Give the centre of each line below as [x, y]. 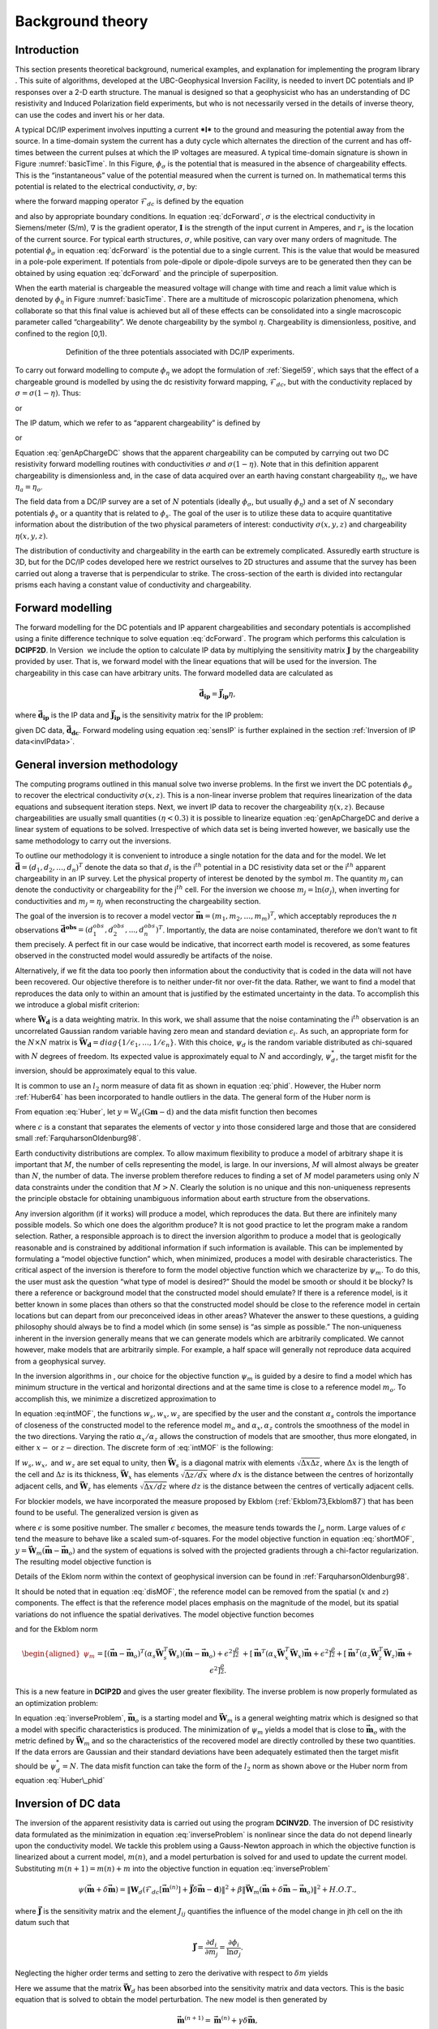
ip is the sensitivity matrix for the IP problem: [189, 716]
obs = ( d [79, 929]
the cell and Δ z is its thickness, [67, 1474]
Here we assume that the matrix [68, 1988]
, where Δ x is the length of [364, 1463]
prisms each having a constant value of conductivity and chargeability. [133, 585]
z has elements [113, 1487]
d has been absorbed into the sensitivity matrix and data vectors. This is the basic [268, 1989]
